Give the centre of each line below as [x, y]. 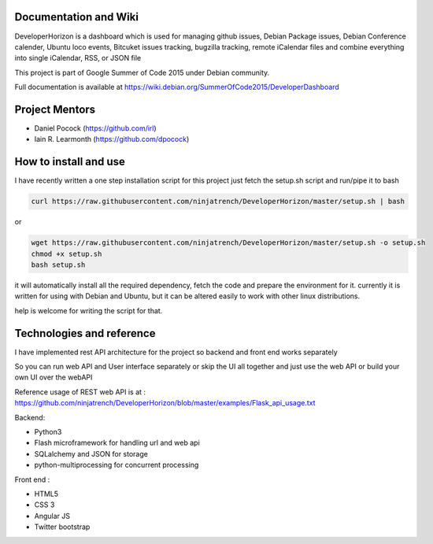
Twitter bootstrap [62, 527]
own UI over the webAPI [54, 377]
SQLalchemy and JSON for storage [91, 453]
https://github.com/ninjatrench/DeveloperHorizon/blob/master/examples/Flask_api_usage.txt [165, 403]
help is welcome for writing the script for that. [89, 310]
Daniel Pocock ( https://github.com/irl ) [95, 128]
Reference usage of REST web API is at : [80, 392]
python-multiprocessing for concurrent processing [117, 465]
